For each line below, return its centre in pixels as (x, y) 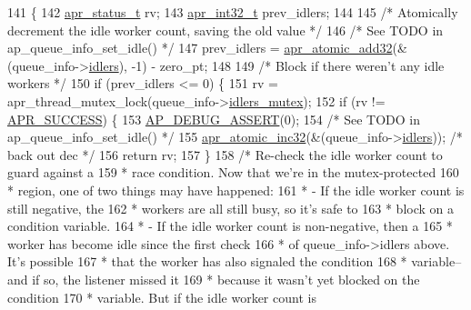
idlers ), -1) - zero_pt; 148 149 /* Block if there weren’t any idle (266, 65)
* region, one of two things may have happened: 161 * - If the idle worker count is (236, 190)
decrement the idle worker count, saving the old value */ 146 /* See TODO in (225, 30)
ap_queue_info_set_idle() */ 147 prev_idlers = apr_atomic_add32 (200, 48)
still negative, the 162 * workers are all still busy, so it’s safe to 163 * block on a (231, 208)
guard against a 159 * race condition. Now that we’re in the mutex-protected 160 (233, 172)
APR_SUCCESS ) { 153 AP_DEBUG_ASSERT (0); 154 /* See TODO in (214, 119)
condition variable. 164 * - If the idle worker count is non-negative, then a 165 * (230, 226)
